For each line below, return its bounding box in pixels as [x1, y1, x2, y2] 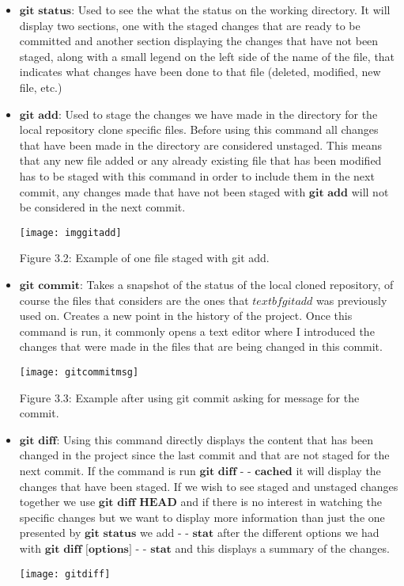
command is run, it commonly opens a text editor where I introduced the [19, 322, 375, 339]
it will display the [296, 462, 381, 478]
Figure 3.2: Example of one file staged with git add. [19, 249, 270, 266]
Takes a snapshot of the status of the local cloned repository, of [86, 276, 394, 292]
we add [140, 524, 175, 541]
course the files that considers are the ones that [19, 291, 249, 308]
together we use [19, 493, 96, 510]
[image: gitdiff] [19, 568, 111, 580]
